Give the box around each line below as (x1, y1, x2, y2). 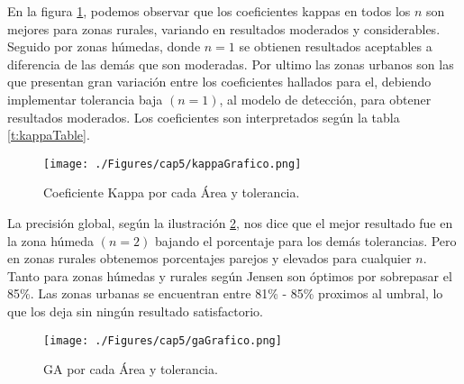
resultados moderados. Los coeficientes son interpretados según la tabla (7, 107, 400, 126)
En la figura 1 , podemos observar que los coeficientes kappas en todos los (7, 2, 411, 20)
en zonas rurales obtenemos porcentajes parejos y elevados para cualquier (7, 249, 412, 268)
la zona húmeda (7, 231, 95, 250)
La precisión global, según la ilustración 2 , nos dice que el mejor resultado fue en (7, 214, 453, 232)
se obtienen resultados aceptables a (239, 37, 432, 56)
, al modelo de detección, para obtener (219, 89, 432, 108)
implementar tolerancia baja (7, 89, 163, 108)
